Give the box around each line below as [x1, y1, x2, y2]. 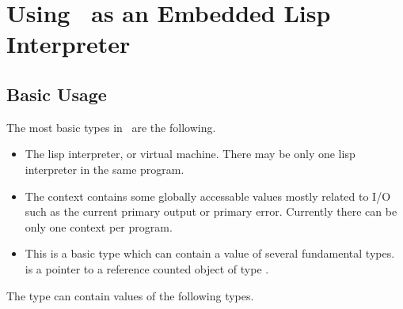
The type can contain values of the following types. [6, 287, 254, 303]
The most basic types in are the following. [6, 119, 216, 135]
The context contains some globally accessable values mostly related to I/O [25, 187, 391, 204]
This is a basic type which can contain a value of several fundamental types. [25, 245, 395, 262]
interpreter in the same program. [25, 160, 184, 177]
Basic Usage [6, 81, 107, 106]
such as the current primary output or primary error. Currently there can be [25, 203, 397, 220]
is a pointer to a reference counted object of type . [25, 260, 269, 277]
